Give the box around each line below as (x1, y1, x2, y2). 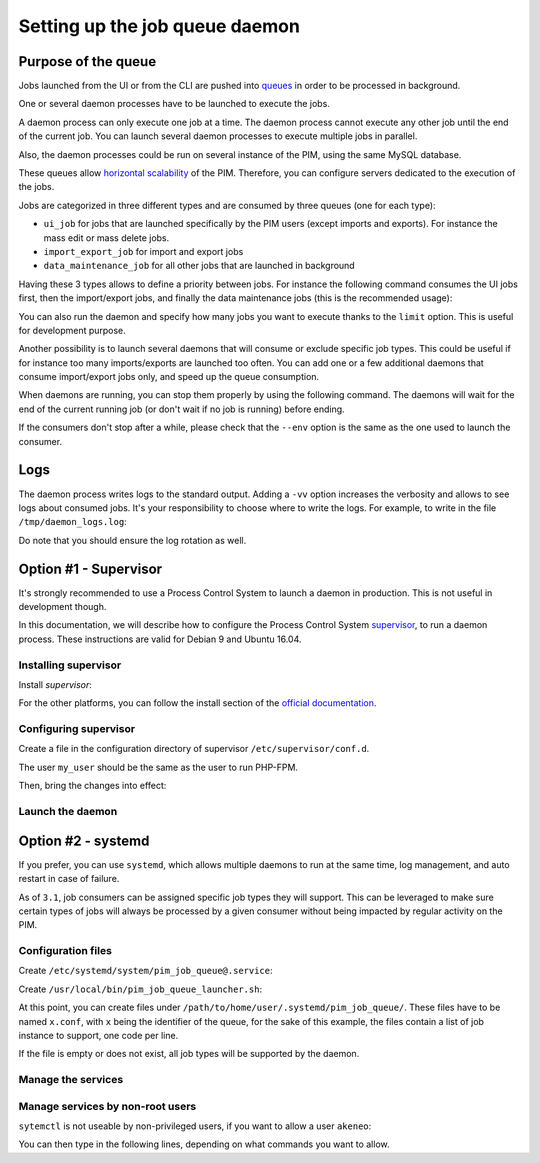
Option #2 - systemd (18, 832, 150, 849)
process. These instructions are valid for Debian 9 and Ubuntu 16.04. (18, 633, 302, 645)
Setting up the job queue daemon (18, 15, 300, 37)
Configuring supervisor (18, 722, 135, 736)
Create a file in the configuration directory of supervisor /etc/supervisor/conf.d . (18, 743, 370, 755)
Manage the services (18, 1073, 124, 1087)
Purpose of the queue (18, 53, 157, 70)
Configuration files (18, 944, 112, 958)
